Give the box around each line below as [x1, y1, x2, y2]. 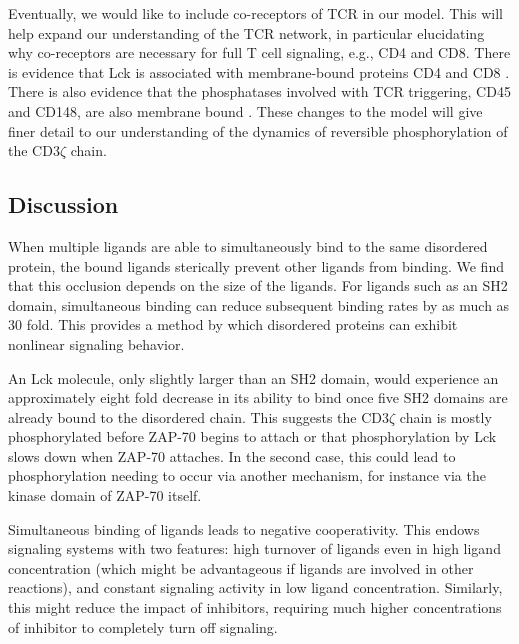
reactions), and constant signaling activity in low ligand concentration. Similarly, [8, 577, 503, 598]
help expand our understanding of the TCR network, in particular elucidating [8, 22, 485, 43]
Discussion [8, 189, 119, 220]
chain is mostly [399, 406, 492, 427]
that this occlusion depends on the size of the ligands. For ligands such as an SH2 [8, 275, 508, 296]
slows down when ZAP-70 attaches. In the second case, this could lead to [8, 445, 456, 466]
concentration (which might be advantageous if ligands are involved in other [8, 557, 474, 578]
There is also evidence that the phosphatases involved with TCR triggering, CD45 [8, 81, 511, 102]
